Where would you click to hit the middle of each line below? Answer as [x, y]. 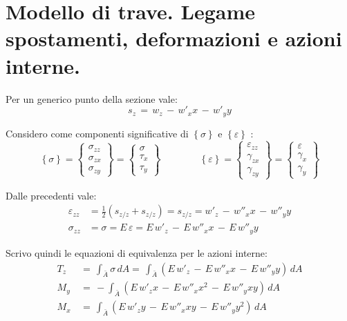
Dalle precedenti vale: [51, 195]
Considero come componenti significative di [97, 133]
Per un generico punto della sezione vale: [92, 98]
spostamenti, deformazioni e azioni [174, 38]
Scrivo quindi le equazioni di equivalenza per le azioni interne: [137, 252]
